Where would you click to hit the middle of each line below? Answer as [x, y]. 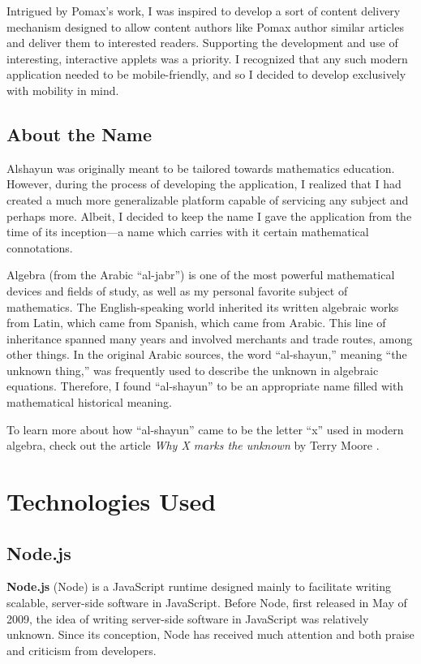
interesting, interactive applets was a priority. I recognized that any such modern [207, 58]
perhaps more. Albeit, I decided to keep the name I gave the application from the [209, 216]
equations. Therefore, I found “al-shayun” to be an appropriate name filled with [205, 386]
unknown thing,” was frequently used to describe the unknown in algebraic [193, 370]
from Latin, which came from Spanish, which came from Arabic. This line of [196, 323]
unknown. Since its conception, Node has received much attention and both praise [210, 634]
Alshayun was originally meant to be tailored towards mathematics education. [201, 168]
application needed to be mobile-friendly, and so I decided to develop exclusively [206, 74]
